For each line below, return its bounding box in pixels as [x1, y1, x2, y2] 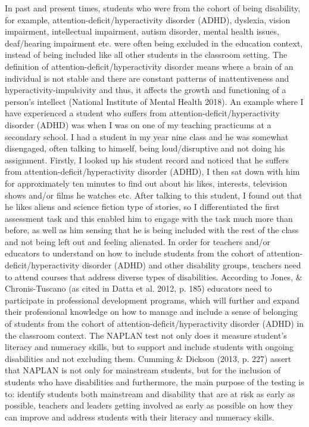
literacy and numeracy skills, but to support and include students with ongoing [5, 341, 294, 353]
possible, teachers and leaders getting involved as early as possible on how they [5, 399, 294, 411]
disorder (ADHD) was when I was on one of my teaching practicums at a [5, 118, 271, 131]
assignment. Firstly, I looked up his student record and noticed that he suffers [5, 153, 289, 166]
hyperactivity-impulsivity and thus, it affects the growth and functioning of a [5, 83, 286, 96]
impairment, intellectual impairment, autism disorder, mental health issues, [5, 25, 279, 38]
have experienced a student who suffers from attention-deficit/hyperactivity [5, 107, 280, 119]
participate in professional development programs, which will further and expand [5, 293, 299, 306]
